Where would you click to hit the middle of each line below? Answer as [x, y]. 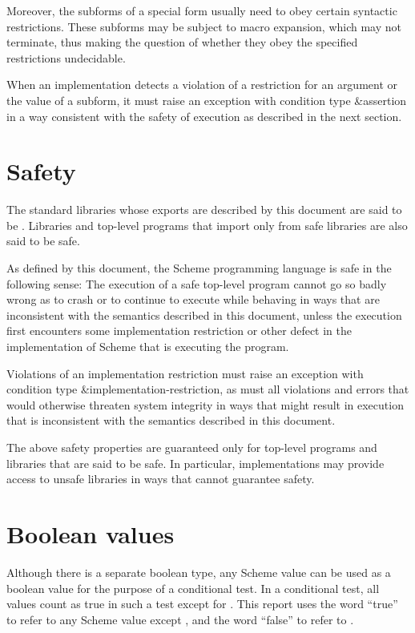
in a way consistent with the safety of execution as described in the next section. [204, 116]
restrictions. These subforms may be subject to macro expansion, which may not [204, 26]
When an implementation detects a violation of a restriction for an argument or [202, 85]
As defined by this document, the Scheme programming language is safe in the [199, 268]
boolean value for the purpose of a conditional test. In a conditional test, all [193, 588]
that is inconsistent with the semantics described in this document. [171, 420]
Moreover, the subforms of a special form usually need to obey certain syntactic [202, 10]
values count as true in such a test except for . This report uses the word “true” [202, 604]
